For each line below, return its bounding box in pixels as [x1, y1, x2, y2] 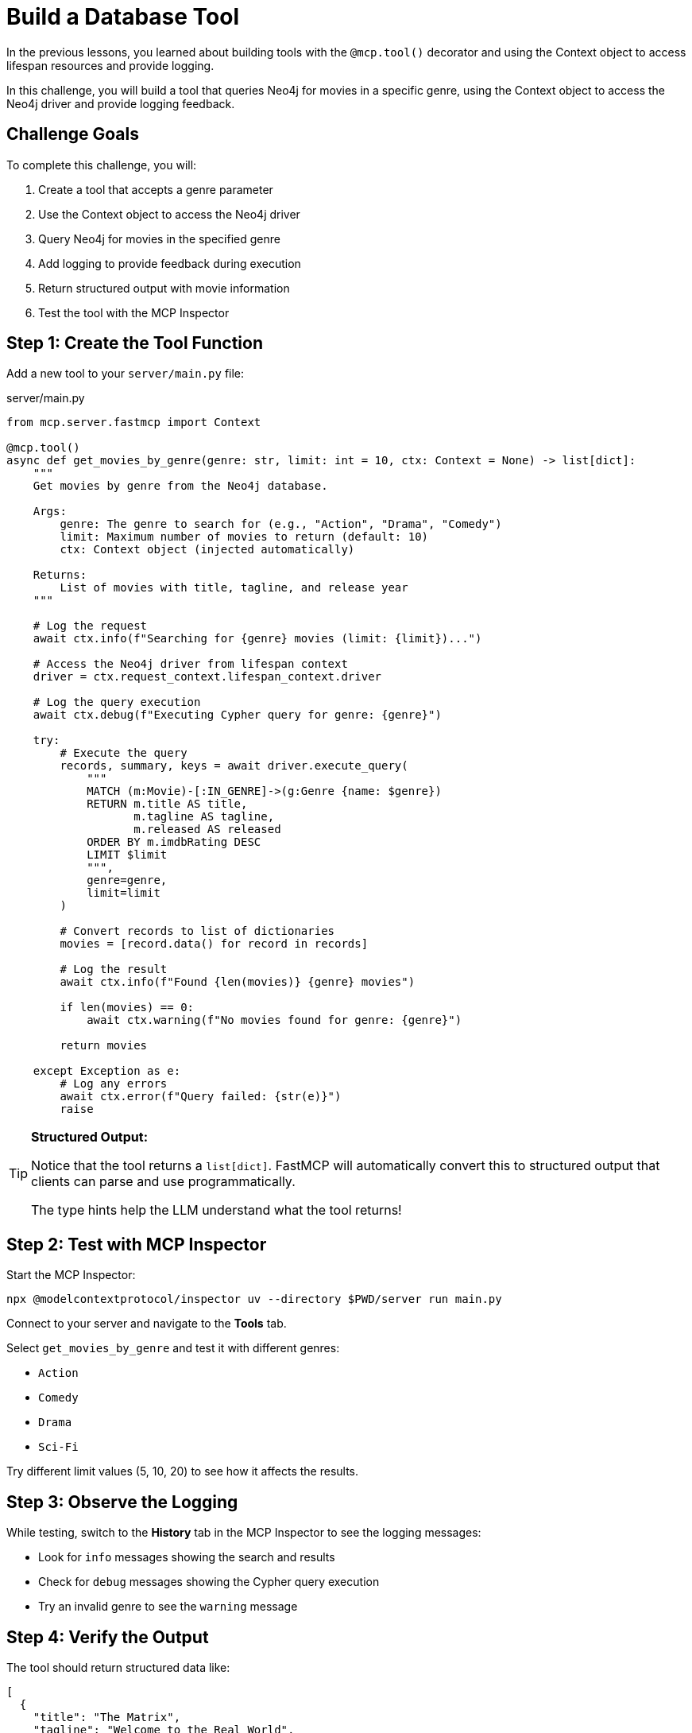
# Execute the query [60, 746, 187, 760]
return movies [60, 1039, 148, 1053]
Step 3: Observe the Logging [6, 1491, 238, 1512]
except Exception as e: [33, 1064, 181, 1078]
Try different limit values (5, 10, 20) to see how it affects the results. [6, 1464, 359, 1479]
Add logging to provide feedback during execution [38, 256, 301, 270]
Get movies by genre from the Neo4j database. [33, 479, 328, 493]
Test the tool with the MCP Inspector [38, 305, 230, 320]
